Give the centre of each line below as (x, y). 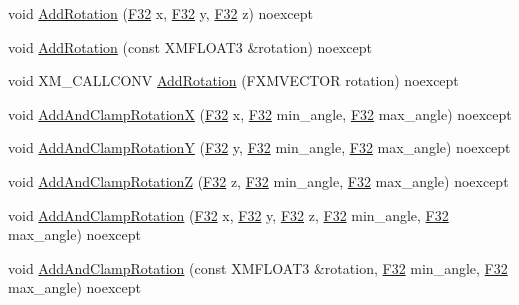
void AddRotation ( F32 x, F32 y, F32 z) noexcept (160, 13)
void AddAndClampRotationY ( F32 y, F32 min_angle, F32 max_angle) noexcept (259, 147)
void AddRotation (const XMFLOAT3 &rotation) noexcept (190, 46)
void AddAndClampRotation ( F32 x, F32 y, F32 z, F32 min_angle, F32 (228, 214)
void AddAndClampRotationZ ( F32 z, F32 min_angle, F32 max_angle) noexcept (258, 180)
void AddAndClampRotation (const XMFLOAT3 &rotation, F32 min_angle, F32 (258, 267)
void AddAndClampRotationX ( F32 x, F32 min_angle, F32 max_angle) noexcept (260, 113)
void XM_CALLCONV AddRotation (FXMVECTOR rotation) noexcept (233, 80)
